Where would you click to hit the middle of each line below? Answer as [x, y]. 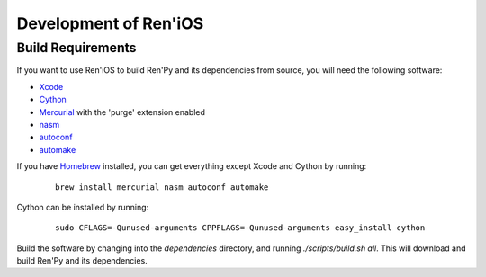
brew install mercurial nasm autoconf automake [162, 187]
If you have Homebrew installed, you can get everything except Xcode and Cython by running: [192, 166]
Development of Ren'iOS [110, 23]
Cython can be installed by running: [83, 207]
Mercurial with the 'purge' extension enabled [122, 112]
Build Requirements [76, 48]
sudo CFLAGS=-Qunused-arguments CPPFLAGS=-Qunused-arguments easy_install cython [240, 228]
